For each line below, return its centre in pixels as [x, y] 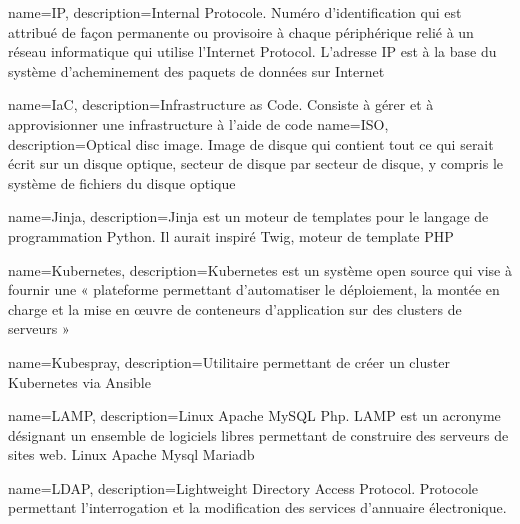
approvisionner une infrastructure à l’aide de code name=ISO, [198, 123]
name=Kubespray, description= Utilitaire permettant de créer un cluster [229, 361]
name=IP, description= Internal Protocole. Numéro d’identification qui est [235, 12]
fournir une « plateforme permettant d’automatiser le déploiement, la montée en [254, 289]
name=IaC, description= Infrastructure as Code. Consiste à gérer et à [221, 104]
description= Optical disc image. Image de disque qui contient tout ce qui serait [251, 143]
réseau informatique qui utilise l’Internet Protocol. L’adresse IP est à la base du [252, 51]
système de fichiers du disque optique [122, 182]
